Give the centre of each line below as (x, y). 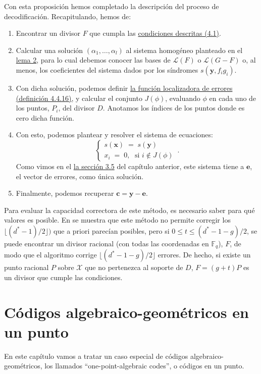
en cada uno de (233, 98)
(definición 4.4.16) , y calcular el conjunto (79, 98)
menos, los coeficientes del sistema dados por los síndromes (107, 69)
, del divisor (76, 108)
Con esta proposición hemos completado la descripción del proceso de (112, 6)
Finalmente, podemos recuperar (65, 193)
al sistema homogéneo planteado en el (184, 50)
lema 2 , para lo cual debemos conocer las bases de (93, 60)
